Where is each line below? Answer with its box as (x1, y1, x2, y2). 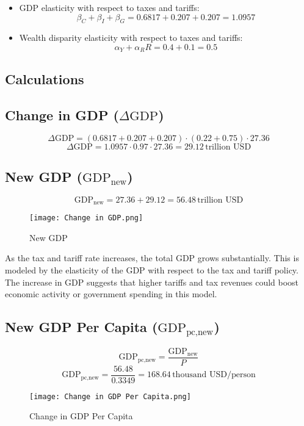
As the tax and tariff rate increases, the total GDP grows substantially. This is (5, 251, 299, 264)
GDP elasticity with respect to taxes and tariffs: (19, 1, 200, 13)
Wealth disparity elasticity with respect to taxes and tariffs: (19, 31, 243, 44)
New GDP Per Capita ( (5, 317, 158, 336)
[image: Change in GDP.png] (29, 214, 143, 223)
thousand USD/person (172, 370, 256, 380)
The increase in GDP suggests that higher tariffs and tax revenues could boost (5, 275, 299, 288)
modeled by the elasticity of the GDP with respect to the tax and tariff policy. (5, 263, 299, 276)
